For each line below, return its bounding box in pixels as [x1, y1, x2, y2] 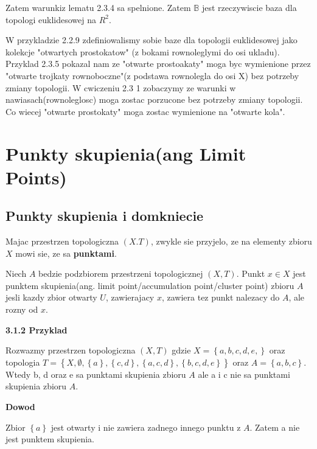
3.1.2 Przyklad [5, 323, 68, 336]
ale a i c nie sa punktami [198, 367, 290, 380]
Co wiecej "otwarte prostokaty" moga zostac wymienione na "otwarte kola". [5, 105, 285, 117]
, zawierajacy [105, 291, 155, 304]
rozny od [5, 303, 38, 316]
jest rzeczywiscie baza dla [201, 1, 297, 13]
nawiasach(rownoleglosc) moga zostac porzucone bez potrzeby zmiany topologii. [5, 93, 303, 106]
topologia [5, 355, 40, 368]
